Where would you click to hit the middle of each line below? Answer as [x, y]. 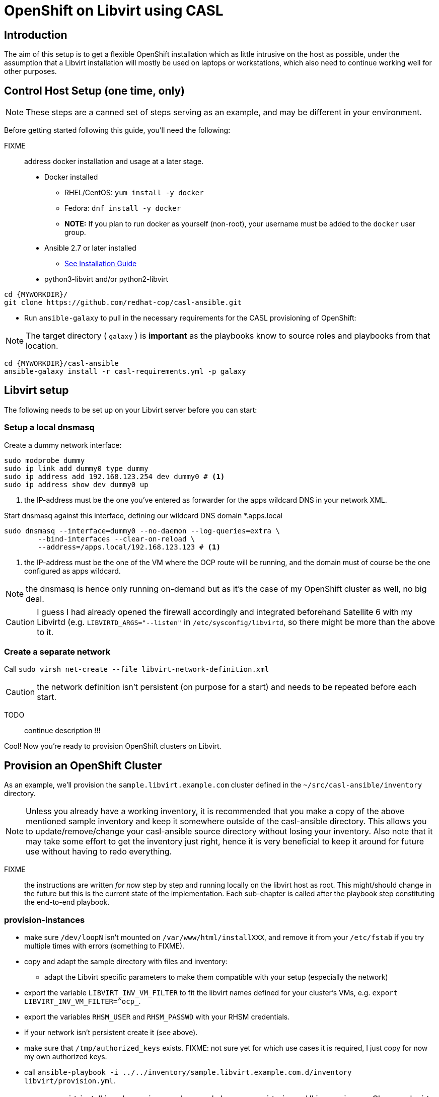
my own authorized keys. [66, 1056]
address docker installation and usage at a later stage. [114, 162]
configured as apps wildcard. [72, 571]
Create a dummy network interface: [63, 445]
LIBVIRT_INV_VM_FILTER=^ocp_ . [83, 1001]
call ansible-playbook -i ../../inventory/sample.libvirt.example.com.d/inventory [188, 1072]
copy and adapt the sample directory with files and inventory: [126, 961]
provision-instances [45, 920]
